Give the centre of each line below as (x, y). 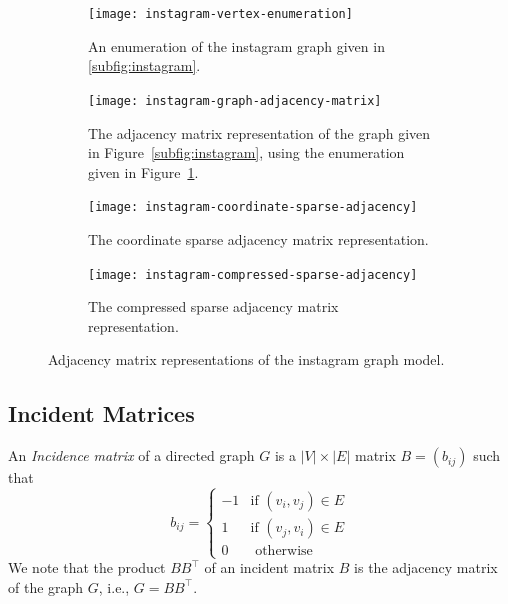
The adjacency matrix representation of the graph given (259, 132)
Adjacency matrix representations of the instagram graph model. (246, 359)
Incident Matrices (101, 413)
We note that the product (87, 567)
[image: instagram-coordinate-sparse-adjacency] (253, 207)
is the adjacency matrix (426, 567)
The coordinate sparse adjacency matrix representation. (258, 238)
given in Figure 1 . (143, 171)
